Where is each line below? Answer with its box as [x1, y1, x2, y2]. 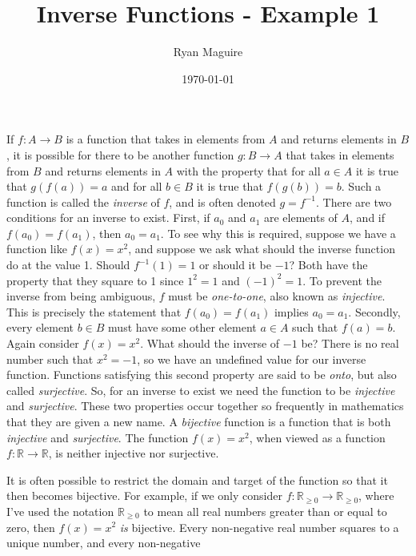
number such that [6, 350, 94, 367]
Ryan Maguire [173, 43, 243, 60]
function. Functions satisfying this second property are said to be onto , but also [6, 366, 397, 383]
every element [6, 319, 74, 336]
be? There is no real [301, 335, 399, 352]
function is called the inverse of [6, 193, 160, 210]
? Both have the [289, 256, 368, 273]
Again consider [6, 335, 79, 352]
